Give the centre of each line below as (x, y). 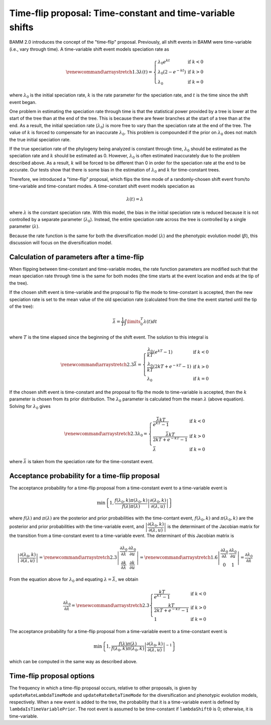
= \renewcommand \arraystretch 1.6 (179, 557)
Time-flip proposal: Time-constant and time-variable (122, 13)
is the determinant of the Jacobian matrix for (214, 527)
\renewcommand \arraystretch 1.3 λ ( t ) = (109, 72)
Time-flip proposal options (52, 676)
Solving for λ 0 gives (30, 407)
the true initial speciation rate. (40, 139)
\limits (133, 321)
